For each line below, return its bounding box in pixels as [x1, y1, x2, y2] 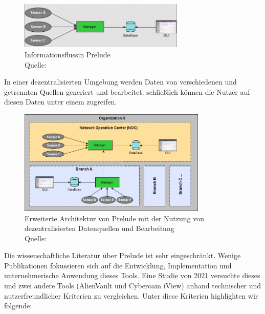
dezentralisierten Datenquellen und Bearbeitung [25, 223, 174, 234]
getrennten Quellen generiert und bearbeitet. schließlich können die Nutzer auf [4, 86, 250, 97]
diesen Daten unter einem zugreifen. [4, 96, 117, 107]
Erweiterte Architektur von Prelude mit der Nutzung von [25, 213, 205, 223]
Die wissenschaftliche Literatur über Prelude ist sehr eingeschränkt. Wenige [4, 250, 241, 261]
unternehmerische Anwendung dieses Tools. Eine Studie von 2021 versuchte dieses [4, 270, 260, 281]
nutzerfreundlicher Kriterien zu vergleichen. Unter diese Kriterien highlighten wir [4, 290, 258, 301]
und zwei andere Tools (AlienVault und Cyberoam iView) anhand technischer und [4, 280, 261, 291]
